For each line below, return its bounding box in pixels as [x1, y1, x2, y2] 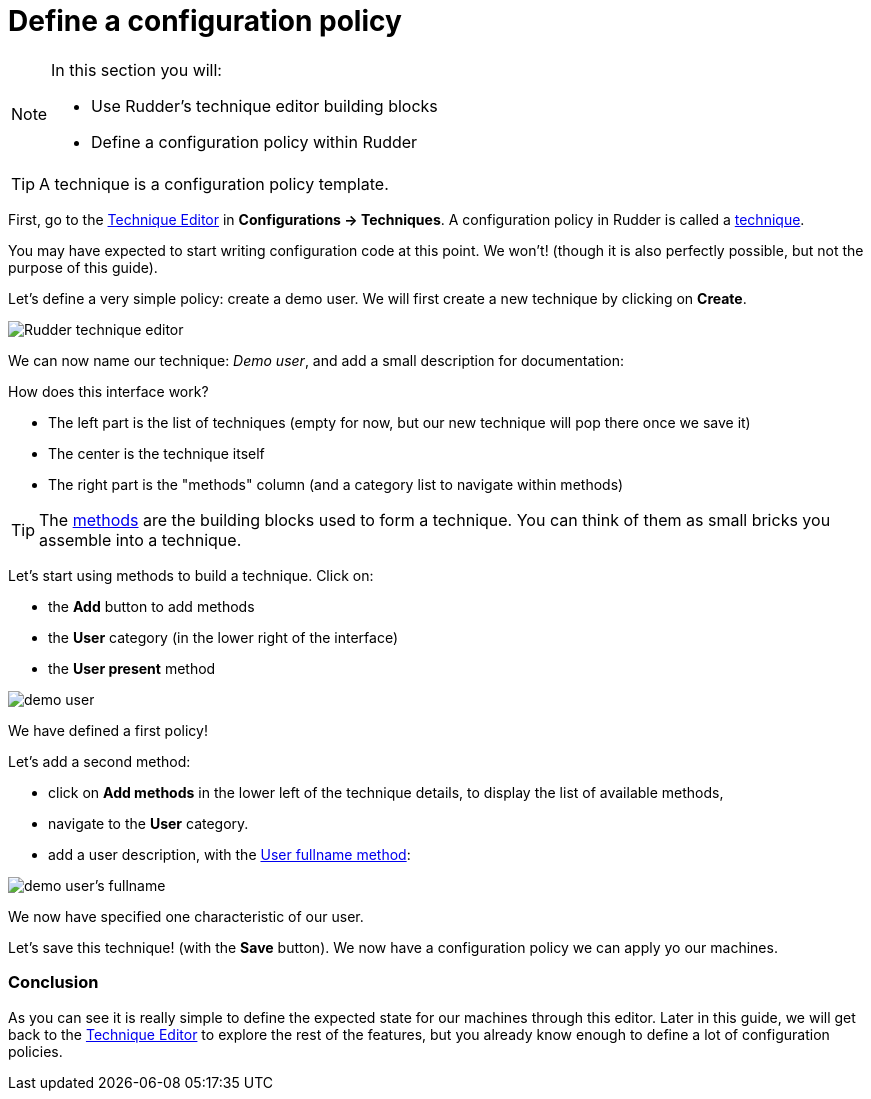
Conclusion [8, 972, 99, 993]
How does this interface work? [8, 382, 209, 400]
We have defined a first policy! [8, 721, 208, 739]
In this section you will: [51, 59, 222, 80]
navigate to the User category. [48, 814, 249, 832]
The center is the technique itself [48, 444, 265, 462]
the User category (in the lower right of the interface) [48, 628, 399, 646]
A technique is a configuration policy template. [39, 173, 389, 194]
